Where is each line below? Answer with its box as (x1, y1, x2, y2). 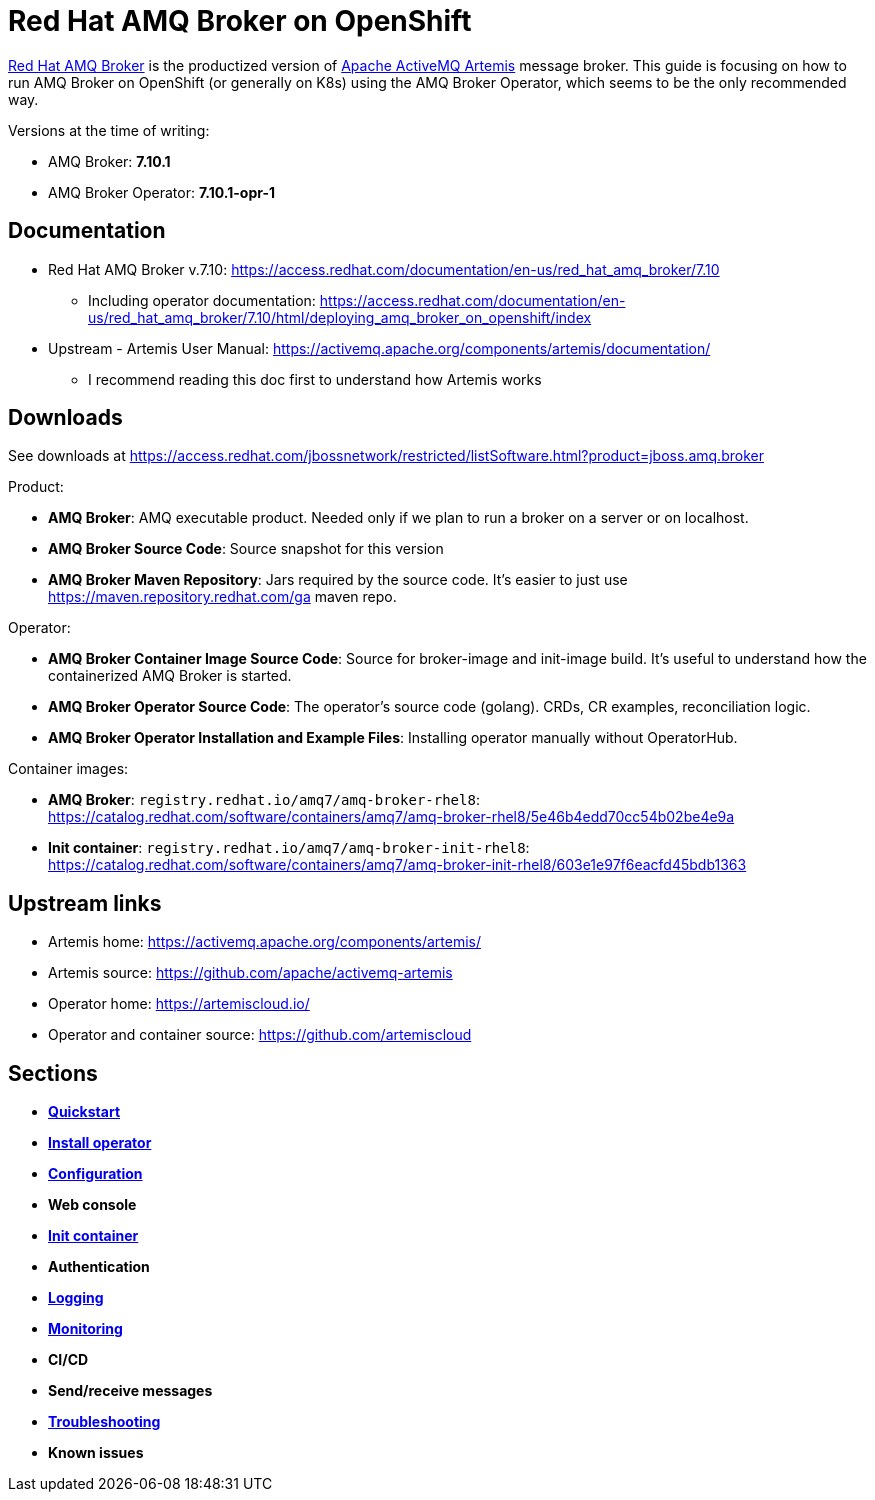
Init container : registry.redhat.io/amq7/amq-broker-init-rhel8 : (48, 839, 530, 857)
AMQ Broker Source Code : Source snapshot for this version (48, 540, 444, 558)
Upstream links (8, 890, 162, 916)
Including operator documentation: (88, 291, 316, 309)
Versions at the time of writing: (8, 121, 210, 139)
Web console (48, 1196, 137, 1214)
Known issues (48, 1444, 144, 1462)
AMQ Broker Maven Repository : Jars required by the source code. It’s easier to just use (48, 571, 628, 589)
